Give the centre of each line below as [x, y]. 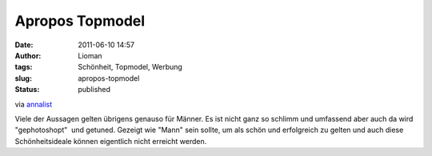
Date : [24, 45]
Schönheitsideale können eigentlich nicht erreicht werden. [111, 141]
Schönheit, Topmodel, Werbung [130, 67]
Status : [27, 90]
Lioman [90, 55]
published [94, 90]
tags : [24, 67]
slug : [23, 78]
